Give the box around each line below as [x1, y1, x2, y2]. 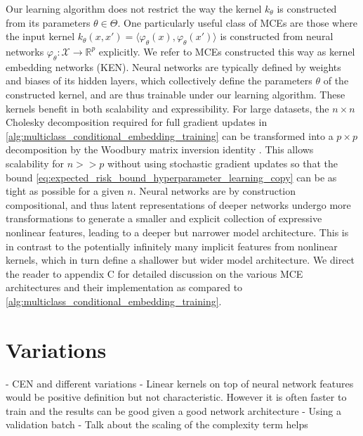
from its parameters [6, 15, 91, 30]
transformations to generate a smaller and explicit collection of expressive [6, 211, 322, 226]
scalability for [6, 155, 64, 170]
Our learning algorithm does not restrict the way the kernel [6, 1, 262, 15]
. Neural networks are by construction [133, 184, 296, 198]
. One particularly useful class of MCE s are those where [117, 15, 357, 30]
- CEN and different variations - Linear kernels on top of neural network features [6, 376, 354, 390]
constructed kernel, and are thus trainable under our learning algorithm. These [6, 86, 345, 101]
